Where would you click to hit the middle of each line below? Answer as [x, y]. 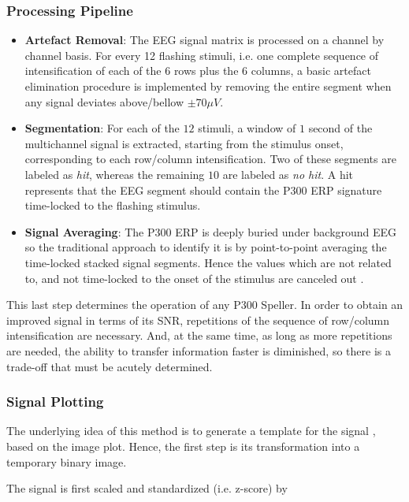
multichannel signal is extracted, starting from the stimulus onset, [184, 143]
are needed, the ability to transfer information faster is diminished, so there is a [199, 350]
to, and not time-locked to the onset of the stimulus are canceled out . [194, 278]
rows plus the [206, 71]
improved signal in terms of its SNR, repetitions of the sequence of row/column [198, 320]
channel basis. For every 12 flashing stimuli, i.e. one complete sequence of [202, 55]
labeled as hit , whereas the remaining [115, 174]
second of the [340, 128]
